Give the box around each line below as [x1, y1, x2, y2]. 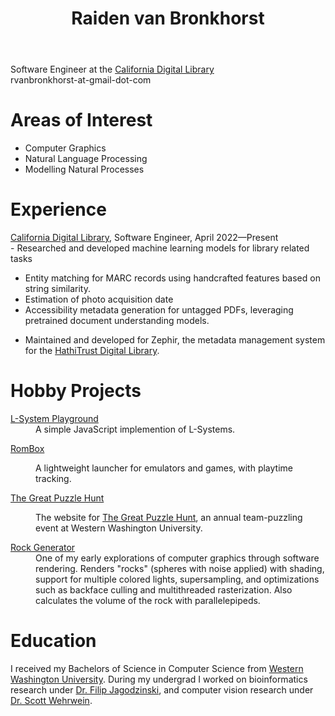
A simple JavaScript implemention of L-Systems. [35, 423, 236, 435]
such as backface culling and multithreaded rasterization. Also [35, 584, 293, 596]
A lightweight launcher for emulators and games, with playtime [35, 462, 293, 474]
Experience [10, 198, 107, 221]
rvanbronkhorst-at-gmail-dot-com [10, 74, 152, 86]
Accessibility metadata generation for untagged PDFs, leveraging [24, 304, 294, 316]
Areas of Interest [10, 109, 153, 132]
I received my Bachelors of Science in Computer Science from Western [10, 662, 304, 674]
